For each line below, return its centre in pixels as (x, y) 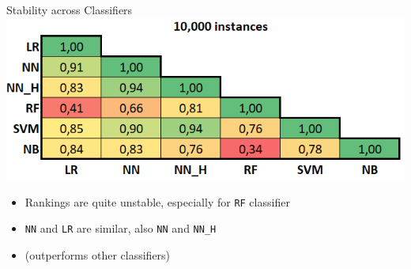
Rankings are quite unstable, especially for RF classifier (157, 201)
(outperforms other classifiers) (98, 254)
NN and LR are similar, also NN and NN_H (121, 228)
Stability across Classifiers (70, 9)
